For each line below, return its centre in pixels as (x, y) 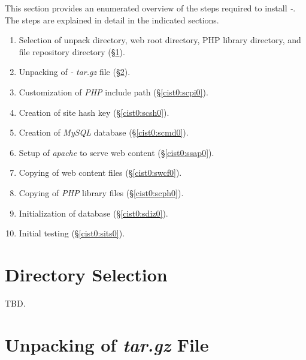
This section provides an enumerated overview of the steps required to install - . (150, 8)
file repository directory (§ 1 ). (72, 51)
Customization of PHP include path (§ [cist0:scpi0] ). (113, 91)
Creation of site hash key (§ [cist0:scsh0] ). (94, 112)
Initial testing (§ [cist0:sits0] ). (72, 233)
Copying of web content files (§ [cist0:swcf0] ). (100, 172)
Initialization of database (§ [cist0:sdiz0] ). (93, 213)
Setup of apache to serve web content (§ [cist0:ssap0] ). (116, 152)
